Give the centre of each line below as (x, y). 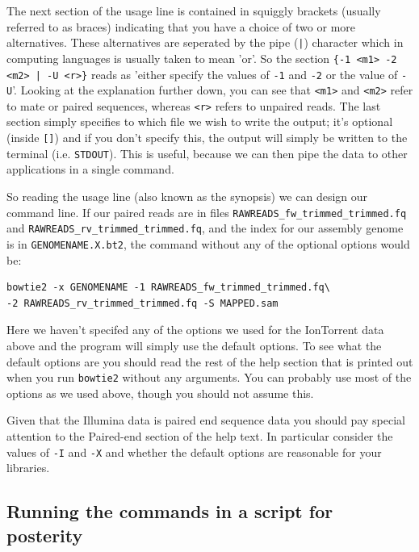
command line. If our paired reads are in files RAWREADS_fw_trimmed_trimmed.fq (207, 212)
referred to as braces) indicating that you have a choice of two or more (181, 26)
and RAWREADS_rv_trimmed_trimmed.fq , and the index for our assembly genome (205, 228)
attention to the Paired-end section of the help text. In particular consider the (200, 435)
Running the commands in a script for (170, 511)
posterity (45, 535)
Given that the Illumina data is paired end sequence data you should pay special (206, 420)
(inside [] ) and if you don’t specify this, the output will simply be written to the (207, 138)
